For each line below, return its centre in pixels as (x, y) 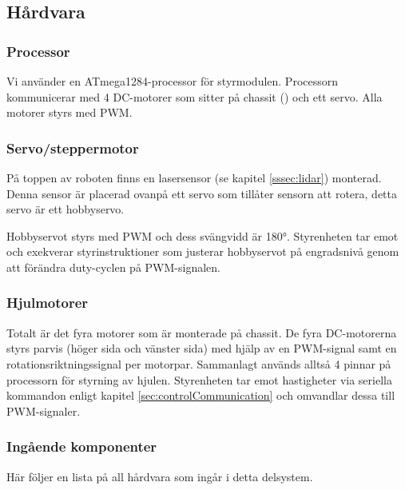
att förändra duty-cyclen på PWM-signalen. (113, 267)
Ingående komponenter (82, 446)
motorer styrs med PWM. (69, 112)
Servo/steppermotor (73, 147)
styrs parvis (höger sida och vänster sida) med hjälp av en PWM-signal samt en (202, 348)
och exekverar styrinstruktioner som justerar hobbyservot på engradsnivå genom (203, 251)
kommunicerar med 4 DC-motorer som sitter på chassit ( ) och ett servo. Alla (195, 96)
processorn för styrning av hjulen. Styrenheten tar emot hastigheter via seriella (199, 379)
